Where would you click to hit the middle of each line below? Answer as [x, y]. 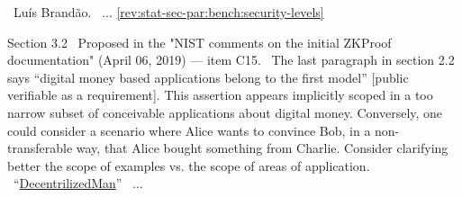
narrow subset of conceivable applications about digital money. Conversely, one [225, 112]
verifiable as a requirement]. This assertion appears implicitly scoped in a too [220, 95]
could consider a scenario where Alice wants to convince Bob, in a [189, 130]
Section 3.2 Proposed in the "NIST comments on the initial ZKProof [199, 42]
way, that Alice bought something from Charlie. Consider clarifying [262, 148]
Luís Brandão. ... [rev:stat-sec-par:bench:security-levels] [168, 12]
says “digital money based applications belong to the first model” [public [208, 77]
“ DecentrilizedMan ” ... [78, 183]
